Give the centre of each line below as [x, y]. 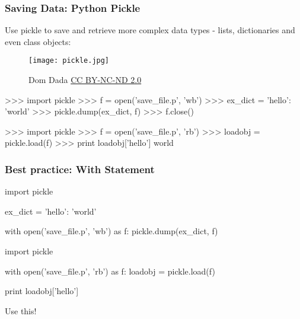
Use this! [21, 310]
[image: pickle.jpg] [69, 61]
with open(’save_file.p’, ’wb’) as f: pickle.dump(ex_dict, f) [111, 231]
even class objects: [38, 41]
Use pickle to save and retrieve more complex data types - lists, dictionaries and [150, 30]
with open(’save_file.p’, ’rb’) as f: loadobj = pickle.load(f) [110, 271]
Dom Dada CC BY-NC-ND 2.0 [85, 80]
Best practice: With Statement [80, 169]
